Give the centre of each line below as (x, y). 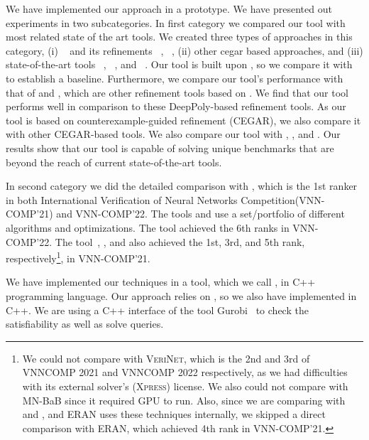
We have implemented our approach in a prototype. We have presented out (169, 9)
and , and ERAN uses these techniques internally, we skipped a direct (174, 414)
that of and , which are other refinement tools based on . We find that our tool (177, 92)
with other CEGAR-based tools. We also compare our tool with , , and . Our (173, 134)
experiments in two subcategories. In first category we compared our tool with (176, 22)
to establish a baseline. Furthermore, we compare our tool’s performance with (175, 78)
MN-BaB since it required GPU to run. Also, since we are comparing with (184, 400)
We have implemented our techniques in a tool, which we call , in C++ (161, 282)
